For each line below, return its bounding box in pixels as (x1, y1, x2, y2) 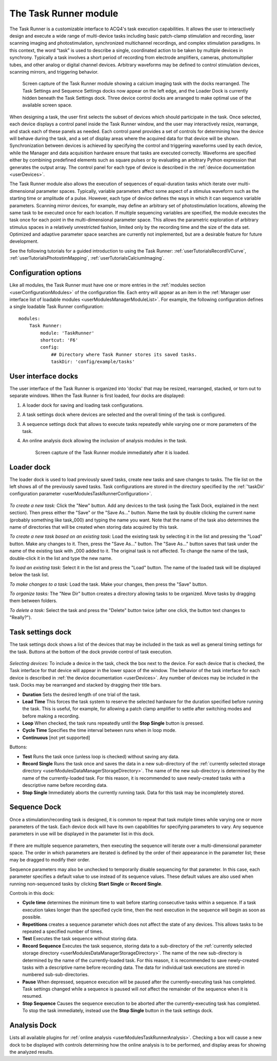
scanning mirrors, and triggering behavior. (9, 68, 99, 75)
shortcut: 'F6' (40, 337, 78, 343)
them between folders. (9, 598, 57, 604)
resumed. (22, 993, 43, 999)
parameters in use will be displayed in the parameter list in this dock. (9, 831, 155, 837)
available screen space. (22, 102, 73, 108)
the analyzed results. (9, 1049, 54, 1055)
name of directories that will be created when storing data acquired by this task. (9, 524, 179, 530)
